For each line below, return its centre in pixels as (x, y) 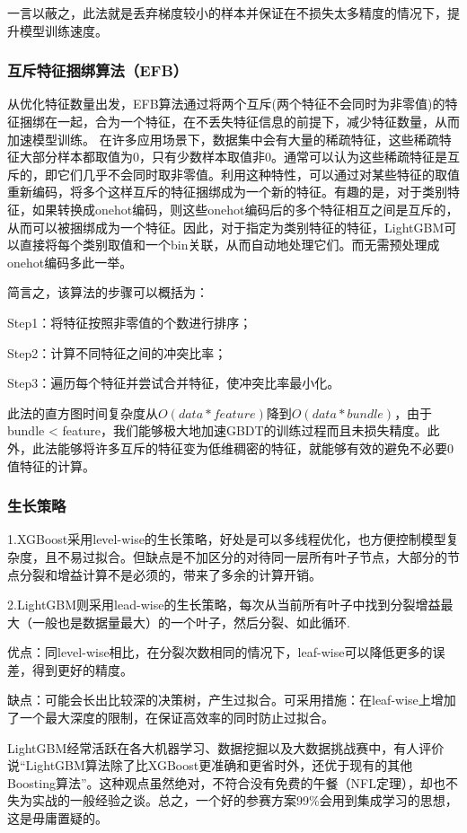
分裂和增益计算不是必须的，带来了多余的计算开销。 (170, 574)
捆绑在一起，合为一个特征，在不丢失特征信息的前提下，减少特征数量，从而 (239, 121)
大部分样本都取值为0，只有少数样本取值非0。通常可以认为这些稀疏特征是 (233, 157)
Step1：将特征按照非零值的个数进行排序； (130, 322)
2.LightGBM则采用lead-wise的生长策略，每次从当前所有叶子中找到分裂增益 (224, 605)
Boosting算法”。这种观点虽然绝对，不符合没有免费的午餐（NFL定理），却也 (226, 782)
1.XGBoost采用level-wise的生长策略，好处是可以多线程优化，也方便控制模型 (227, 539)
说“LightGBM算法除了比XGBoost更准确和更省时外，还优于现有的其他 (210, 765)
